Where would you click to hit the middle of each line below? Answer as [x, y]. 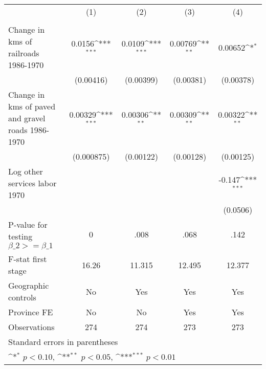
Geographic [29, 285]
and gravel [27, 118]
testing [20, 236]
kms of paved [32, 106]
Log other [26, 171]
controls [22, 297]
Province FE [31, 312]
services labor [32, 183]
